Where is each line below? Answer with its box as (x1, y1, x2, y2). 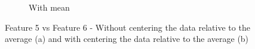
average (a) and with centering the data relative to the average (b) (5, 32, 249, 45)
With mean (29, 1, 70, 13)
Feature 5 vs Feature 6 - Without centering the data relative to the (5, 21, 250, 33)
